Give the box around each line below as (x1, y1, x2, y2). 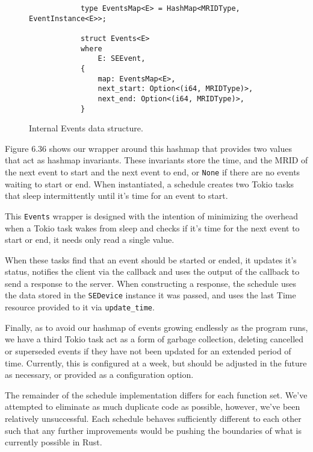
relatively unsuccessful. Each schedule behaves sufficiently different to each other (5, 412, 302, 424)
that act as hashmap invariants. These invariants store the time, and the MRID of (5, 154, 308, 166)
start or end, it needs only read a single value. (5, 233, 175, 246)
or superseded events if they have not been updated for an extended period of (5, 344, 291, 357)
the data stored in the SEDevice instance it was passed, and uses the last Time (5, 289, 296, 301)
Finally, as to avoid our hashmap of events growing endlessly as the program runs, (5, 321, 308, 333)
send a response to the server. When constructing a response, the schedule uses (5, 277, 296, 289)
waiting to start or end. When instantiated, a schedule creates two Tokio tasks (5, 177, 294, 190)
